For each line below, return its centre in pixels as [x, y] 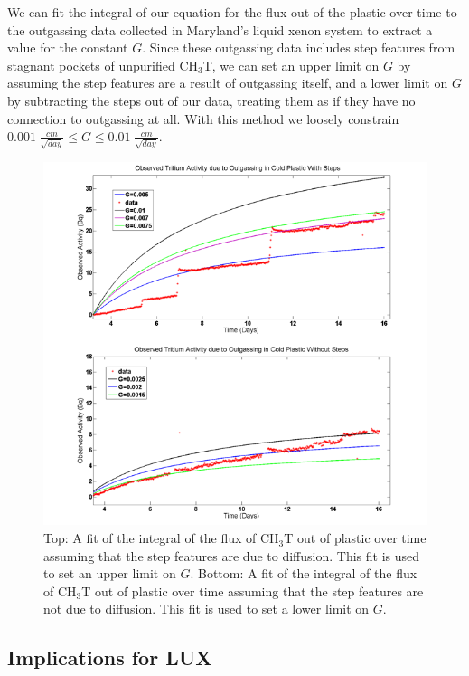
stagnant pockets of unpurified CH [103, 65]
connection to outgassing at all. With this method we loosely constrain [203, 118]
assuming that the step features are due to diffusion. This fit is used [232, 555]
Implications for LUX [110, 657]
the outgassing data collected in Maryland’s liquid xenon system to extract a [220, 29]
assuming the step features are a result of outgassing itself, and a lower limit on [228, 83]
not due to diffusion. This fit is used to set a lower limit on [206, 609]
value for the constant [68, 48]
